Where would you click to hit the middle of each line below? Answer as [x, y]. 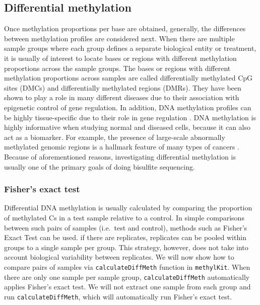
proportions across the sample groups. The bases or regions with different [117, 68]
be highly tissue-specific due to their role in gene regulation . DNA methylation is [130, 117]
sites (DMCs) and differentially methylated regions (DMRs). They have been [123, 87]
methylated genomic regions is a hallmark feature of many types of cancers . [122, 147]
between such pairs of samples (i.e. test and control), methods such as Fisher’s [126, 227]
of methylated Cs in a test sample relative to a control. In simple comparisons [124, 217]
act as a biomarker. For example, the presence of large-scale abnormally [115, 137]
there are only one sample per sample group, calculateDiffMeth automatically [127, 277]
